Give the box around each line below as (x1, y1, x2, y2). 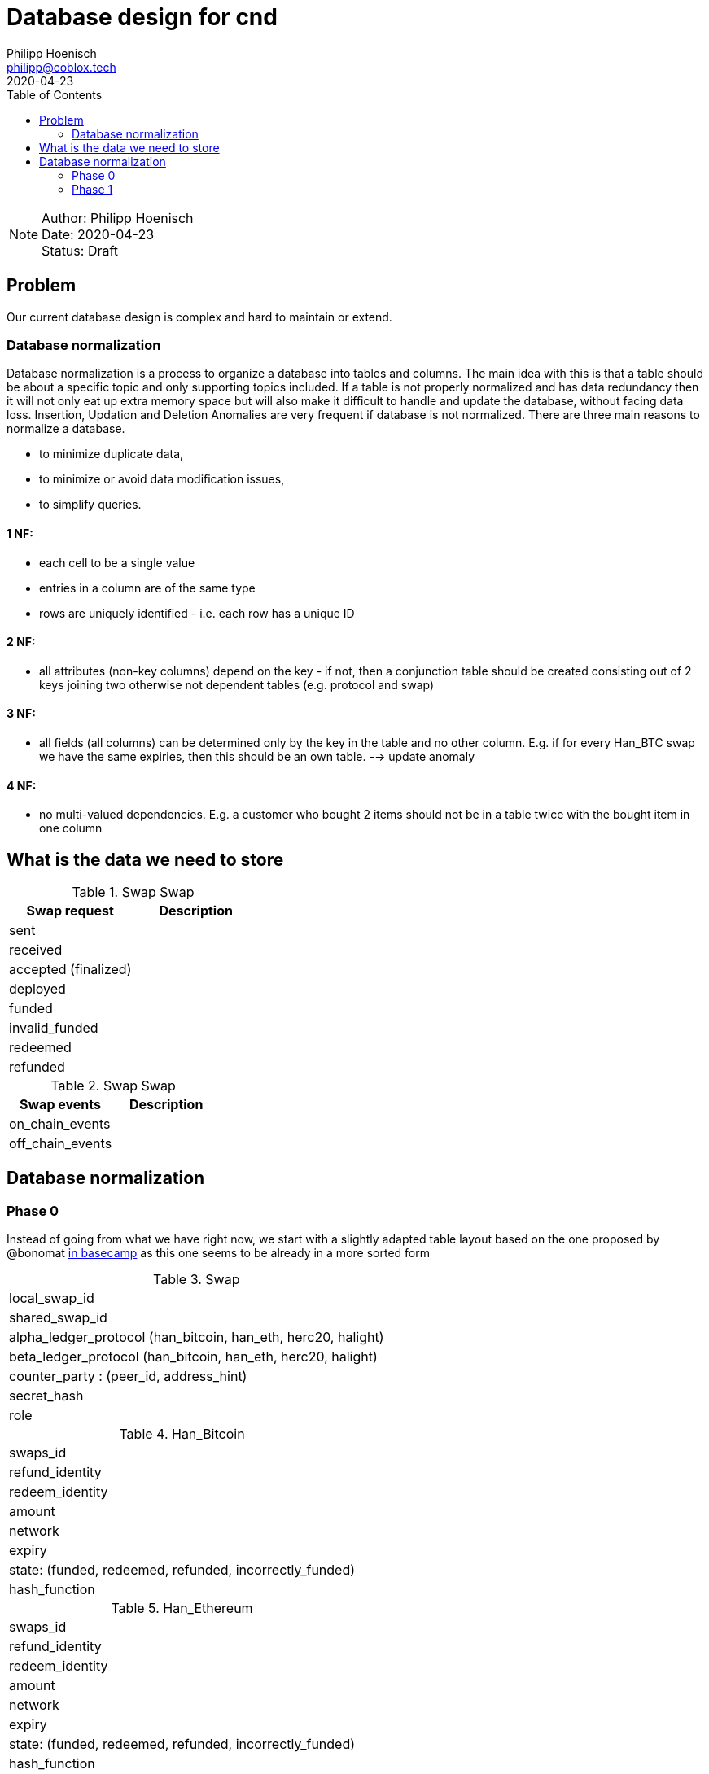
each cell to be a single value (39, 555, 195, 570)
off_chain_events (9, 1135, 112, 1152)
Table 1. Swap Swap (72, 884, 195, 901)
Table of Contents (7, 87, 103, 102)
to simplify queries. (39, 497, 142, 512)
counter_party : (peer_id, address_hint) (9, 1368, 247, 1385)
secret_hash (9, 1387, 84, 1405)
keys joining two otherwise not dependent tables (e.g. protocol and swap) (39, 677, 435, 692)
